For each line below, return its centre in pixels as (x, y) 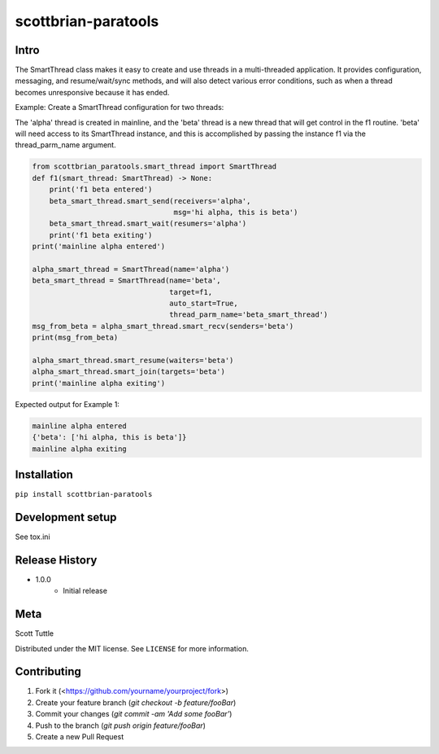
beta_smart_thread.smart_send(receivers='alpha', (150, 201)
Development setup (66, 517)
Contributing (48, 672)
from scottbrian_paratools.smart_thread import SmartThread (154, 167)
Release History (56, 560)
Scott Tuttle (35, 633)
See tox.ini (33, 537)
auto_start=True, (204, 304)
